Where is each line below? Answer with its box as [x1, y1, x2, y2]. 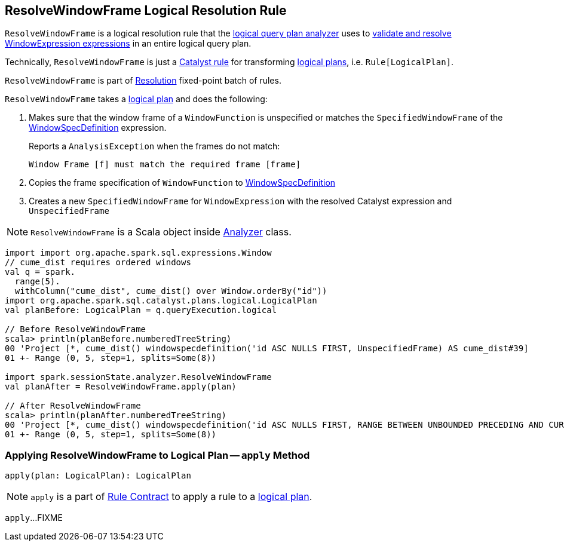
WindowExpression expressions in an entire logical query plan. [5, 38, 252, 49]
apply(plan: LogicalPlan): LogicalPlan [5, 471, 191, 481]
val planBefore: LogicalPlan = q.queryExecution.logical [5, 305, 277, 315]
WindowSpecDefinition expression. [29, 122, 167, 133]
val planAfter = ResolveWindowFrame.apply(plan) [5, 382, 237, 392]
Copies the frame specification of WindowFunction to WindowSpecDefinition [29, 177, 336, 188]
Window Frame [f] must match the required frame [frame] [29, 159, 301, 170]
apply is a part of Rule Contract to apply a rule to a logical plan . [30, 490, 312, 503]
